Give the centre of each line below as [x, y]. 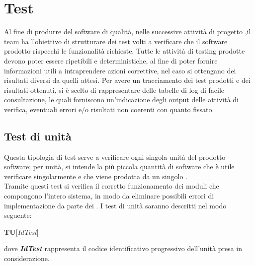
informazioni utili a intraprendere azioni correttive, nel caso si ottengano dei [120, 70]
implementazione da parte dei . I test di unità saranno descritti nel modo [115, 205]
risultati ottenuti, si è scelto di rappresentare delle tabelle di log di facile [114, 90]
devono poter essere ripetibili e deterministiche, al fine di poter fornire [111, 60]
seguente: [18, 215]
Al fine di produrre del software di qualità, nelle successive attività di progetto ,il [127, 32]
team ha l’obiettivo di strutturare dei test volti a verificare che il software [116, 41]
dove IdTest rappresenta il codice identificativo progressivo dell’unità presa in [123, 248]
